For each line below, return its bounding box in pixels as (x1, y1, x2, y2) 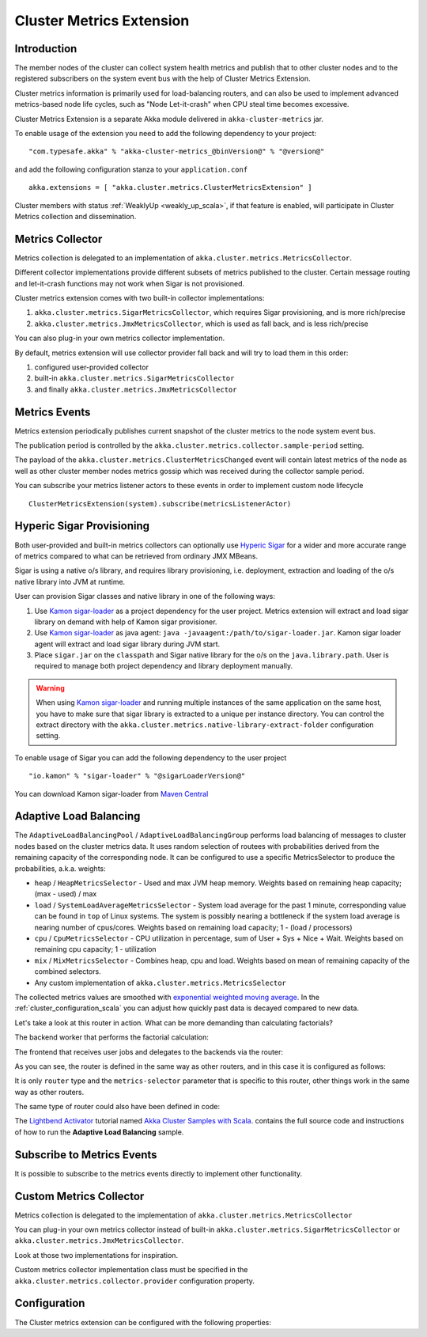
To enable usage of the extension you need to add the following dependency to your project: (14, 129, 316, 138)
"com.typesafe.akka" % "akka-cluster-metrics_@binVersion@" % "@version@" (28, 147, 325, 156)
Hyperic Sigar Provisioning (14, 519, 150, 533)
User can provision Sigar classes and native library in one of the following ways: (14, 592, 276, 601)
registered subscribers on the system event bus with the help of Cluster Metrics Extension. (14, 74, 312, 83)
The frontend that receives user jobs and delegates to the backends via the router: (14, 1047, 284, 1056)
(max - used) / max (34, 889, 97, 899)
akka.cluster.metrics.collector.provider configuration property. (14, 1276, 255, 1286)
